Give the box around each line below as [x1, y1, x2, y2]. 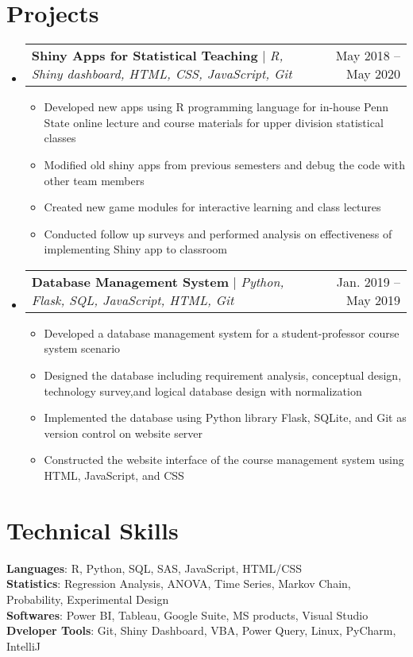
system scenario [44, 340, 121, 357]
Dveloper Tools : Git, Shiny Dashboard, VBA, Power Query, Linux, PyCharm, [6, 622, 396, 639]
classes [44, 129, 76, 146]
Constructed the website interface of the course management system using [44, 451, 404, 468]
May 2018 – [335, 46, 400, 65]
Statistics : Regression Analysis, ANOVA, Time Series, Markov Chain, [6, 575, 351, 592]
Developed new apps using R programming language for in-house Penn [44, 99, 388, 115]
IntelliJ [6, 637, 41, 654]
